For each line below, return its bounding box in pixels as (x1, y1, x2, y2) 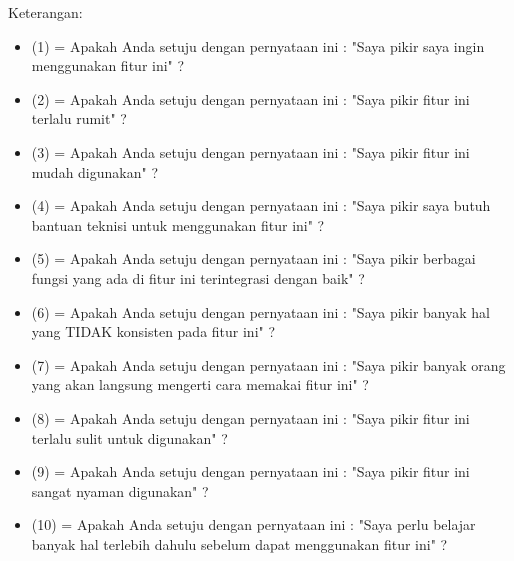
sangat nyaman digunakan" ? (31, 480, 209, 501)
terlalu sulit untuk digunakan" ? (31, 427, 228, 448)
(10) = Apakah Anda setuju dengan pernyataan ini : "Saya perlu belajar (31, 514, 476, 535)
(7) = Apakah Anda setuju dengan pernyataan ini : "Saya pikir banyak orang (31, 354, 506, 375)
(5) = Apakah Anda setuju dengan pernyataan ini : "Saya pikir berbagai (31, 248, 476, 269)
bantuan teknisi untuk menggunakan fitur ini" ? (31, 214, 325, 235)
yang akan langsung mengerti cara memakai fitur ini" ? (31, 374, 369, 395)
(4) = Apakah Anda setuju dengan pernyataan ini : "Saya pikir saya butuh (31, 195, 491, 216)
